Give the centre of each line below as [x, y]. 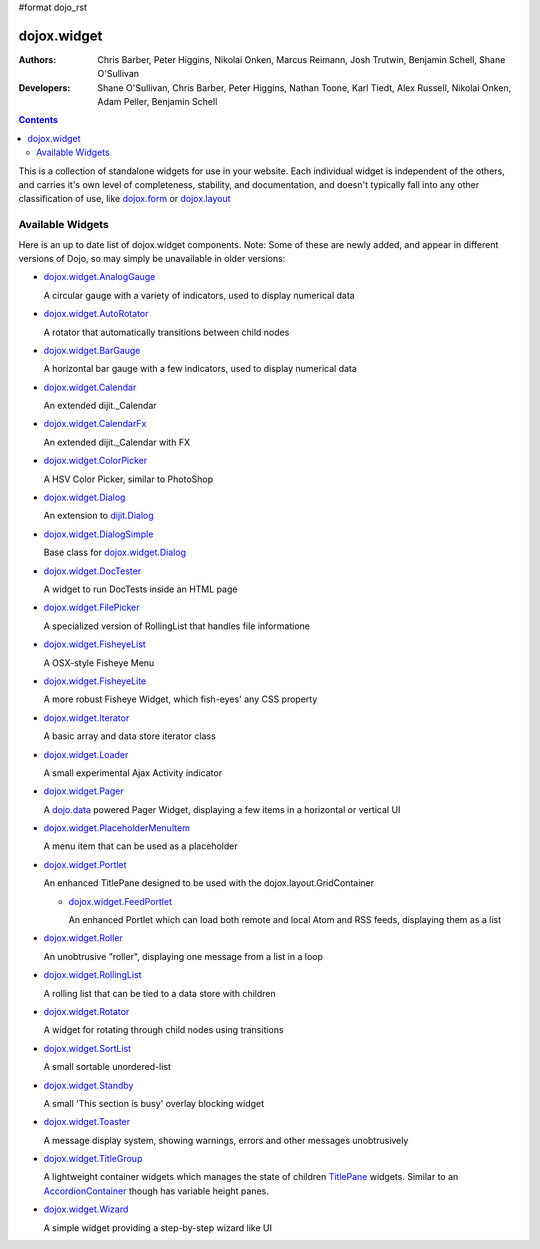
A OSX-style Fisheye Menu [99, 662]
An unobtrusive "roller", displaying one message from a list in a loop [183, 956]
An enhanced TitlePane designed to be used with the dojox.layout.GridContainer [209, 883]
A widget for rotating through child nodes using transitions [163, 1030]
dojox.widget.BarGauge [92, 350]
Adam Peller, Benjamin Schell [157, 102]
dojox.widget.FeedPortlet [120, 901]
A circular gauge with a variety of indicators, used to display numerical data [199, 295]
